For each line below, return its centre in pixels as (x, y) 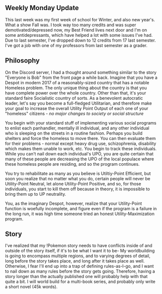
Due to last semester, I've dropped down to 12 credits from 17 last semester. (81, 40)
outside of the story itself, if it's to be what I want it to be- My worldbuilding (80, 251)
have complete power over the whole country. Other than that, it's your (76, 93)
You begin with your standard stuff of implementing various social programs (81, 123)
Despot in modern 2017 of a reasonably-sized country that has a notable (77, 82)
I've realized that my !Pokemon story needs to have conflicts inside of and (79, 246)
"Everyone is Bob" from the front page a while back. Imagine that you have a (81, 77)
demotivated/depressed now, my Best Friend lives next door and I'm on (76, 30)
